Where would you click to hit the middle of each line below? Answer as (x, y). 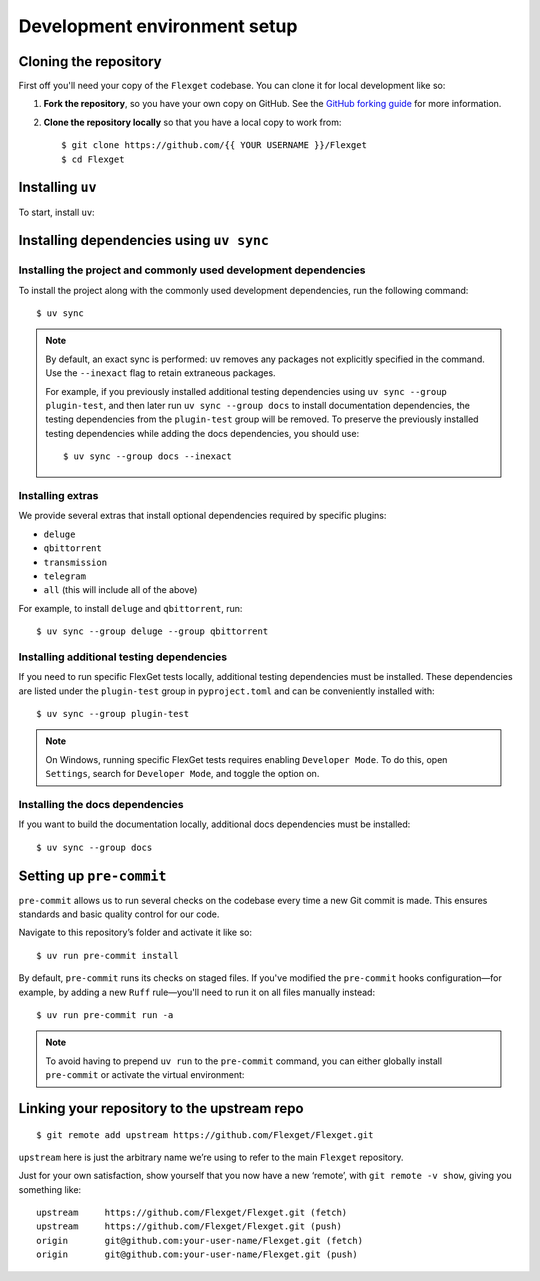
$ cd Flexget (93, 159)
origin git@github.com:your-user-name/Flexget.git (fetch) (200, 1240)
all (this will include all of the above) (120, 590)
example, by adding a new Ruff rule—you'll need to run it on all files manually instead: (196, 992)
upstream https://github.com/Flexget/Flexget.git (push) (189, 1226)
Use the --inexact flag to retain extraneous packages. (160, 373)
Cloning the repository (90, 61)
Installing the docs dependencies (101, 804)
